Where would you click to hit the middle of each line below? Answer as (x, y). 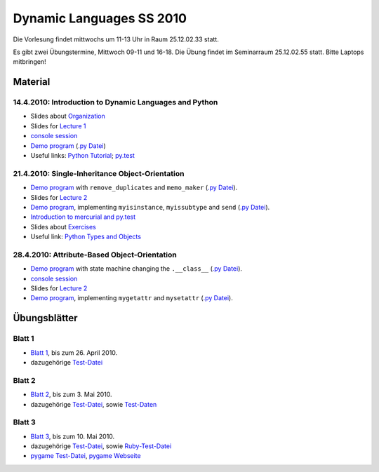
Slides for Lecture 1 (58, 126)
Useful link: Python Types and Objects (86, 237)
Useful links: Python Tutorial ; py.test (82, 156)
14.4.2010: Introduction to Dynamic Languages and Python (115, 102)
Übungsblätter (45, 318)
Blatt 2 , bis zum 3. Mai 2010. (71, 395)
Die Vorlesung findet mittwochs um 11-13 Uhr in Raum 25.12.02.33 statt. (116, 39)
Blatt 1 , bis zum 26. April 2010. (74, 352)
